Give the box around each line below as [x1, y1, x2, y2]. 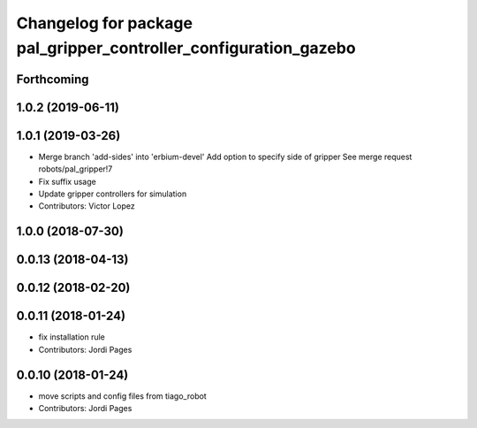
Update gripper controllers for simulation [38, 188, 187, 199]
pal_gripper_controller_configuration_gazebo [16, 38, 357, 57]
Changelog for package [16, 13, 193, 33]
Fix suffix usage [38, 176, 96, 187]
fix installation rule [38, 332, 106, 342]
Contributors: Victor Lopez [38, 201, 136, 211]
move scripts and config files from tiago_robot [38, 390, 207, 401]
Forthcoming [16, 72, 89, 87]
